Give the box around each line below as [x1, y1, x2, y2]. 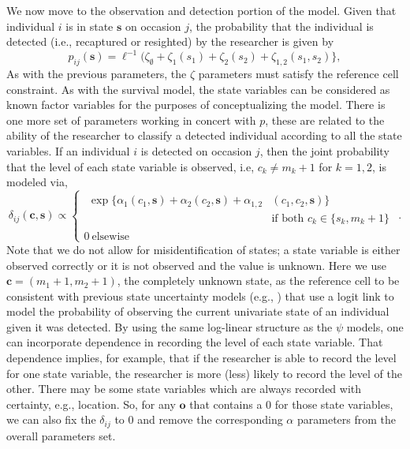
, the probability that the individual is [188, 17, 374, 34]
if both [271, 212, 304, 224]
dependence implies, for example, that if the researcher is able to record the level [6, 350, 397, 366]
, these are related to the [265, 111, 385, 128]
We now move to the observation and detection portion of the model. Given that [6, 2, 397, 18]
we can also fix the [6, 411, 96, 428]
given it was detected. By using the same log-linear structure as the [6, 318, 333, 335]
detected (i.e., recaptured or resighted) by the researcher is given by [6, 33, 334, 50]
